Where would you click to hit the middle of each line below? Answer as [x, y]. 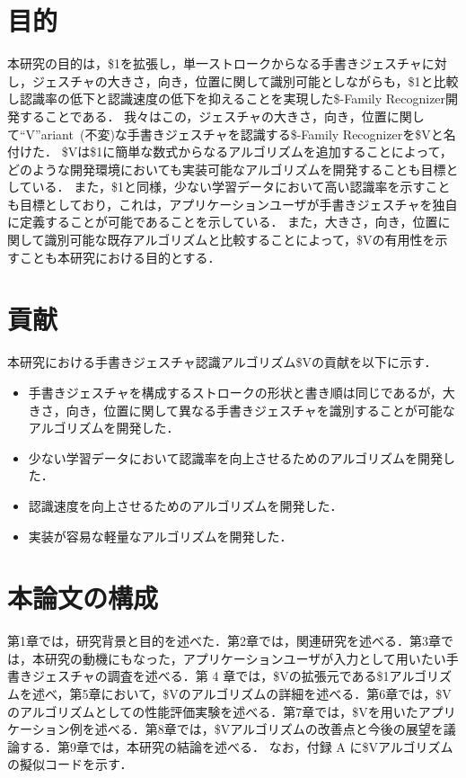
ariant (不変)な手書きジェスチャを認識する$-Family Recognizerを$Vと [242, 134]
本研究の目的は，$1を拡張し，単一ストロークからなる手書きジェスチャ [215, 63]
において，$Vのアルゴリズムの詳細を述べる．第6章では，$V [276, 694]
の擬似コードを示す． [70, 764]
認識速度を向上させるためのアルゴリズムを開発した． [185, 505]
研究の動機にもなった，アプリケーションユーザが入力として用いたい [245, 658]
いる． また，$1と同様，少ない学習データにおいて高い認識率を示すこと [241, 187]
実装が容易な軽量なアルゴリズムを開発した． [160, 536]
